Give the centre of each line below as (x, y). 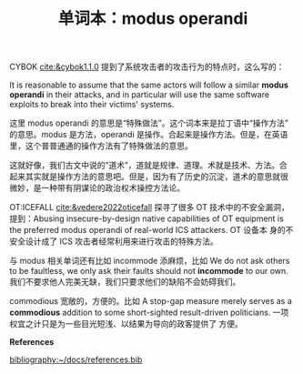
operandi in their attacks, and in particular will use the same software (140, 95)
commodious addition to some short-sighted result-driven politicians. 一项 (149, 313)
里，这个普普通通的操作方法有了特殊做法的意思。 (101, 146)
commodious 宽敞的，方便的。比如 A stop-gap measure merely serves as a (151, 301)
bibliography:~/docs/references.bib (76, 359)
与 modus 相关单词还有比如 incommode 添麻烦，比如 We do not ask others (150, 261)
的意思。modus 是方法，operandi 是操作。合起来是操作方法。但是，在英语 (149, 135)
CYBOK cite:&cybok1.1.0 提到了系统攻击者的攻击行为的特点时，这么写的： (147, 67)
